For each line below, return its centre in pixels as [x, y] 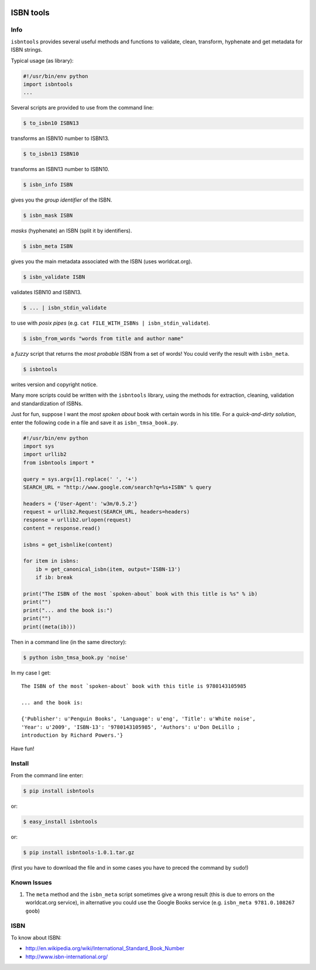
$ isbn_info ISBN [48, 185]
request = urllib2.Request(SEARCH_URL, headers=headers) [107, 512]
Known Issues [31, 883]
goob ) [33, 911]
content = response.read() [62, 528]
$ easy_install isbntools [60, 821]
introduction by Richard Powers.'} [72, 735]
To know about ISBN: [36, 937]
